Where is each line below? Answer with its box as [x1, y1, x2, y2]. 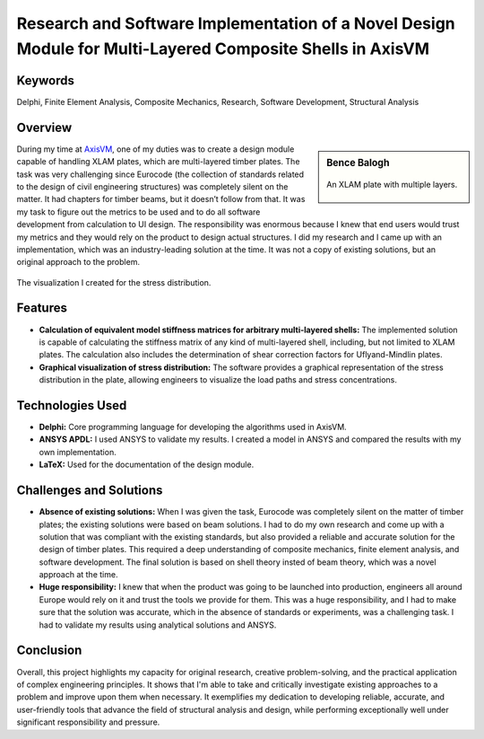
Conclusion [16, 643, 82, 658]
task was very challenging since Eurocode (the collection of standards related [16, 169, 305, 180]
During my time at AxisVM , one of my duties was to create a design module [16, 144, 295, 154]
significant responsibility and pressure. [16, 717, 160, 727]
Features [16, 301, 67, 316]
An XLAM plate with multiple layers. [326, 179, 458, 189]
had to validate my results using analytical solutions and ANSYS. [39, 620, 277, 630]
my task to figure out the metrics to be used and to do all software [16, 207, 261, 217]
